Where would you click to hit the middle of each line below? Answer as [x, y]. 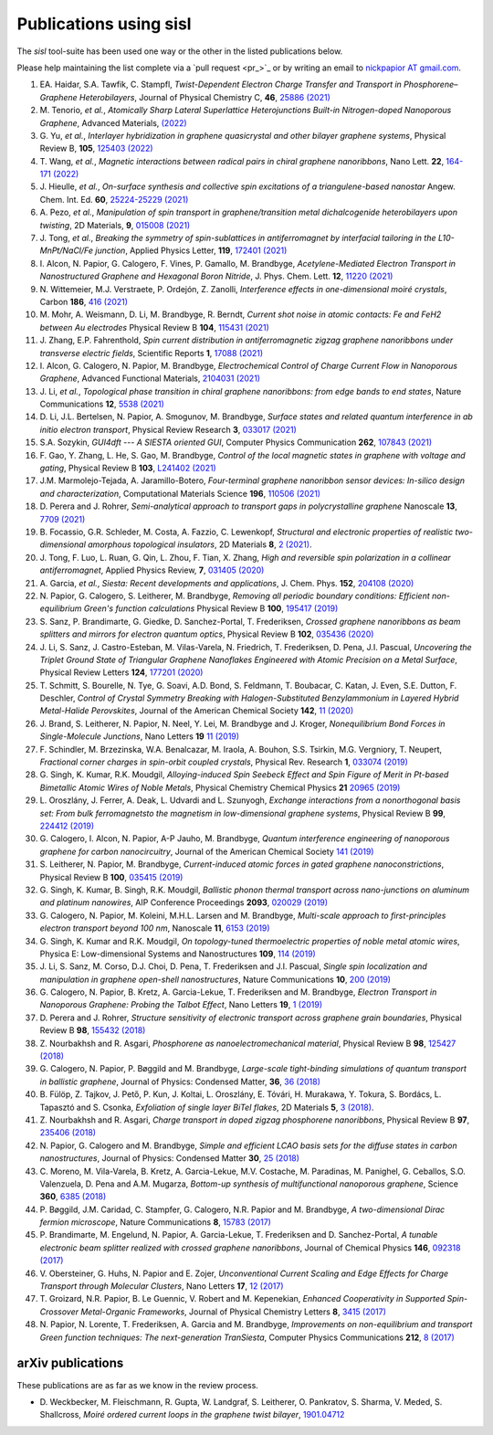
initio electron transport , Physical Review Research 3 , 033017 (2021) [168, 429]
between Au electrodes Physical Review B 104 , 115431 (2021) [154, 327]
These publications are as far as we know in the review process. [138, 1385]
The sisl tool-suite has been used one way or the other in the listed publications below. [180, 51]
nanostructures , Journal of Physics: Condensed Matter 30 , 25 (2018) [170, 1158]
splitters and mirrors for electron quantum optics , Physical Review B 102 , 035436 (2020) [207, 634]
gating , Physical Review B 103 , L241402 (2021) [128, 468]
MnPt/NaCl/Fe [67, 250]
